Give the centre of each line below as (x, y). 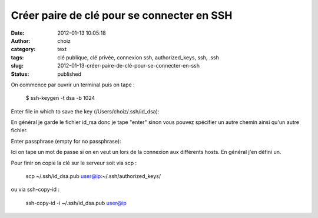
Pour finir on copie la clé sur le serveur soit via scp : (74, 163)
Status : (20, 74)
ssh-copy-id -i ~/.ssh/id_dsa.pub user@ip (76, 203)
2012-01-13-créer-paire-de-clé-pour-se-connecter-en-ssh (129, 66)
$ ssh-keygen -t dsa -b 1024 (60, 98)
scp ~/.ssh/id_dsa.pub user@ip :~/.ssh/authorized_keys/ (93, 176)
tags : (17, 57)
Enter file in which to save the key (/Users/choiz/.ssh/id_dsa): (85, 111)
